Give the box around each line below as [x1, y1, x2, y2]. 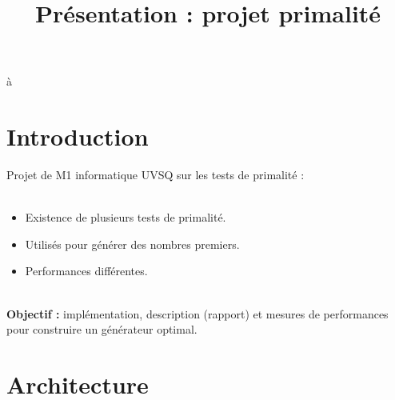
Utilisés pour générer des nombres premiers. [25, 235, 240, 252]
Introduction [6, 120, 149, 153]
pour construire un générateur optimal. [6, 321, 197, 338]
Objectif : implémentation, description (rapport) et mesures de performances [6, 305, 389, 322]
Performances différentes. [25, 262, 148, 279]
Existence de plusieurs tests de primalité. [25, 209, 226, 226]
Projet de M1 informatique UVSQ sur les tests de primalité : [6, 166, 305, 183]
